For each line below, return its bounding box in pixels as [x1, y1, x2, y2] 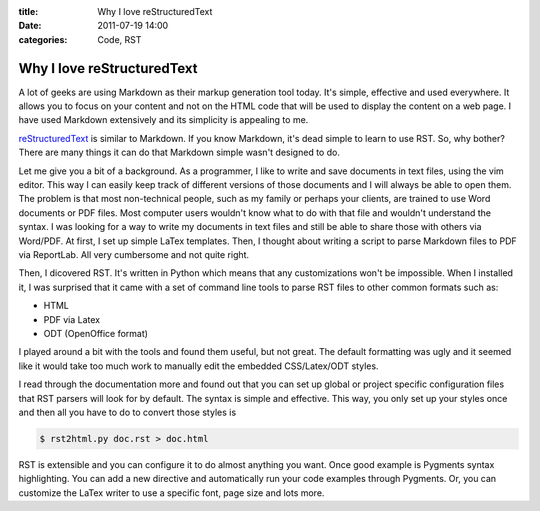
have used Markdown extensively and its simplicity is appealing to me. [18, 114, 309, 126]
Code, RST [97, 33, 142, 45]
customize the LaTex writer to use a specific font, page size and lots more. [18, 486, 325, 499]
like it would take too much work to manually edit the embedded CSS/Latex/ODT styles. [18, 360, 379, 372]
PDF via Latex [43, 313, 101, 325]
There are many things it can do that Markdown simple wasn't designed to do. [18, 146, 340, 159]
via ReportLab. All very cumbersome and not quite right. [18, 248, 250, 260]
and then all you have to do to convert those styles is [18, 406, 237, 418]
